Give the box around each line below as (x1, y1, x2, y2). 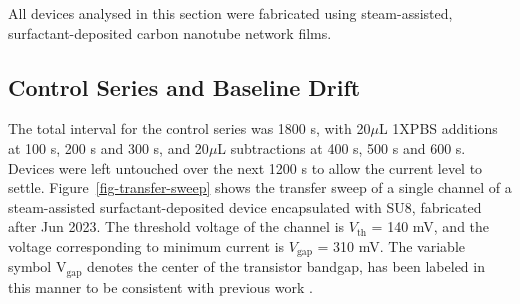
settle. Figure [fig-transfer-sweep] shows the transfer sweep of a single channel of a (8, 177, 512, 198)
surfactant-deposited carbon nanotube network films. (8, 22, 332, 43)
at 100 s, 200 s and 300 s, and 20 (8, 137, 209, 158)
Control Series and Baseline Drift (8, 71, 361, 102)
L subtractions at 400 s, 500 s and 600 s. (217, 137, 466, 158)
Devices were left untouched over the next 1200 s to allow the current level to (8, 157, 483, 178)
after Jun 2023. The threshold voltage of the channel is (8, 216, 345, 237)
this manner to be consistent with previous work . (8, 276, 313, 297)
